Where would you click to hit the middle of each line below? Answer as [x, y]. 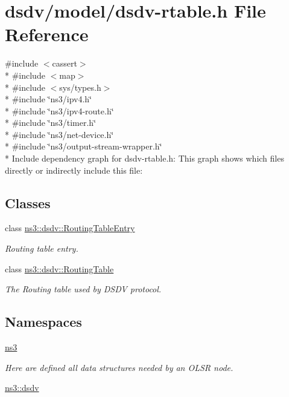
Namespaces [43, 322]
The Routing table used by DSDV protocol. [83, 289]
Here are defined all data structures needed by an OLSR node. [119, 367]
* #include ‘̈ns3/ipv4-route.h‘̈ [59, 110]
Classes [28, 202]
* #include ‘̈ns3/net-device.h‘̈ [59, 134]
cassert [65, 63]
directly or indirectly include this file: [74, 170]
